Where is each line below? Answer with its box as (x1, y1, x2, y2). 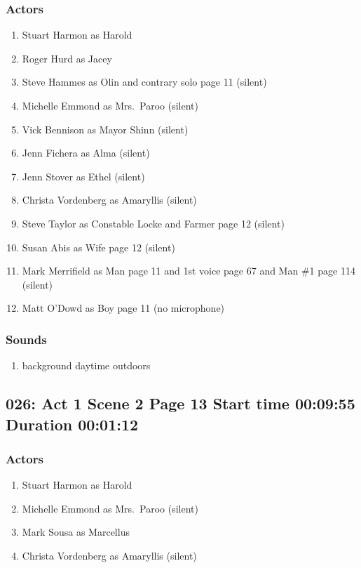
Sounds (6, 330, 47, 348)
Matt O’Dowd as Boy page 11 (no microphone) (22, 300, 225, 315)
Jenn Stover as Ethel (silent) (22, 169, 145, 183)
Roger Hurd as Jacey (22, 51, 112, 65)
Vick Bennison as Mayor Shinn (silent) (22, 121, 189, 136)
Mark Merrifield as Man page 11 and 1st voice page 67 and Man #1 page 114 (22, 263, 355, 278)
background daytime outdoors (22, 358, 151, 373)
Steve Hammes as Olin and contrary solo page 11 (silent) (22, 74, 267, 89)
